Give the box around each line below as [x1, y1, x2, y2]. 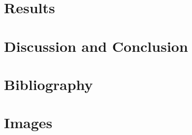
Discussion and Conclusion [4, 36, 188, 56]
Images [4, 112, 53, 133]
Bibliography [4, 74, 93, 94]
